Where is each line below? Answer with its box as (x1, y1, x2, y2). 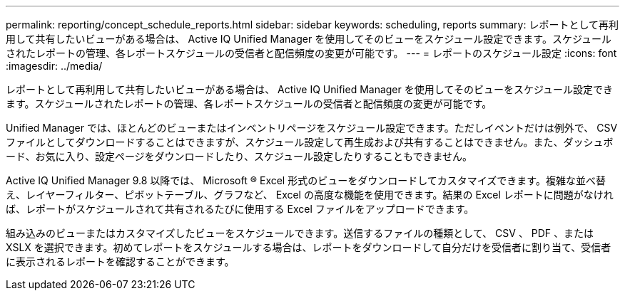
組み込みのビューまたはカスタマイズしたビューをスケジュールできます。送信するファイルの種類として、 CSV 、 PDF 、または (6, 227, 594, 239)
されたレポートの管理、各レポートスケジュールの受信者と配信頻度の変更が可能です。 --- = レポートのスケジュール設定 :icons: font (6, 47, 617, 59)
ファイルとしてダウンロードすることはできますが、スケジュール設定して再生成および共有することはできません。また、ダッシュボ (6, 136, 614, 148)
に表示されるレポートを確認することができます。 (6, 255, 235, 268)
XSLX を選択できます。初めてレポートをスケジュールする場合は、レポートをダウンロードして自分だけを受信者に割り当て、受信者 (6, 241, 611, 253)
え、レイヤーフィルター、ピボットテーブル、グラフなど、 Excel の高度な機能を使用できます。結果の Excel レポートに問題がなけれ (6, 189, 614, 201)
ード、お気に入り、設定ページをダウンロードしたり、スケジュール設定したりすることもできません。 (6, 150, 473, 162)
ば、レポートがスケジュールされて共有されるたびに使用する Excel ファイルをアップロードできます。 (6, 203, 474, 215)
